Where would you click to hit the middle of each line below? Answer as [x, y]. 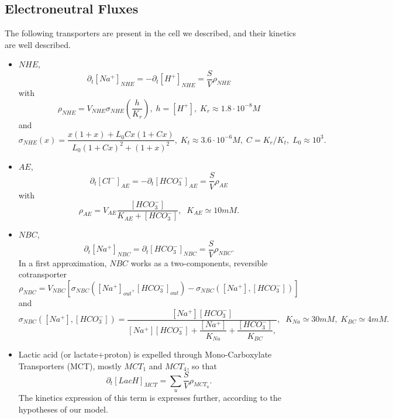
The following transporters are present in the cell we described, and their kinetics [151, 33]
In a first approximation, [63, 262]
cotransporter [43, 274]
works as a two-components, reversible [199, 262]
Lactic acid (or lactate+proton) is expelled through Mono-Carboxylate [145, 354]
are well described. [38, 44]
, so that [202, 365]
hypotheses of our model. [63, 409]
